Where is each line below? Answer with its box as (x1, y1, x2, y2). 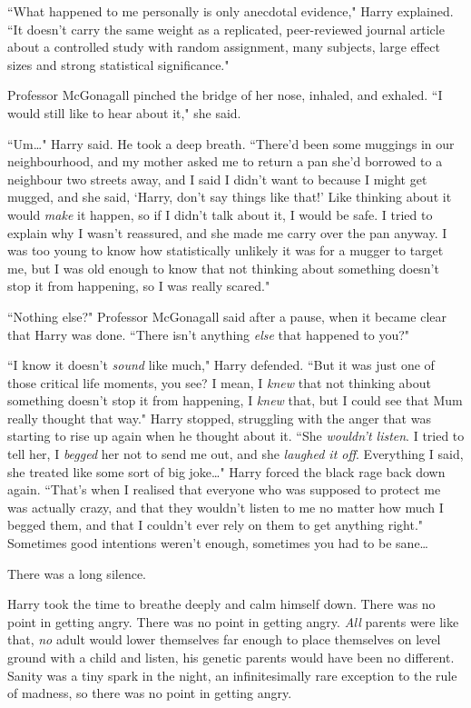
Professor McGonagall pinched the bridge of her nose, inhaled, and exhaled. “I (7, 85, 443, 105)
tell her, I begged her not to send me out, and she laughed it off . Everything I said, (7, 444, 464, 464)
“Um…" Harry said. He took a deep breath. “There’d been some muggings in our (7, 134, 455, 153)
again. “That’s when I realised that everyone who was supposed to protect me (7, 480, 441, 499)
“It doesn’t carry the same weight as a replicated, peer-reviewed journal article (7, 19, 445, 38)
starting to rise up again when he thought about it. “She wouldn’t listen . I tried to (7, 426, 465, 445)
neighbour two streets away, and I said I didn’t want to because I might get (7, 169, 427, 188)
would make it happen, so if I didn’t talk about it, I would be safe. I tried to (7, 204, 433, 224)
